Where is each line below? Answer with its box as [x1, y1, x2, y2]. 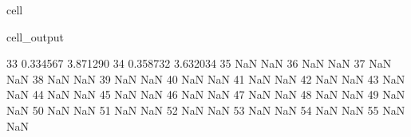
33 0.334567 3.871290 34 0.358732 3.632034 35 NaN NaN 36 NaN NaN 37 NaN [6, 55, 392, 72]
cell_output [6, 28, 64, 45]
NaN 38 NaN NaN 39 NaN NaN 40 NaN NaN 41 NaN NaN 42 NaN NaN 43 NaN [6, 70, 405, 87]
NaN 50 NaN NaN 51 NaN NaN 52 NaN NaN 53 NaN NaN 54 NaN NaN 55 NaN [6, 101, 405, 118]
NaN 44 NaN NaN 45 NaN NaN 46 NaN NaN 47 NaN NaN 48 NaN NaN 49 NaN [6, 86, 405, 103]
